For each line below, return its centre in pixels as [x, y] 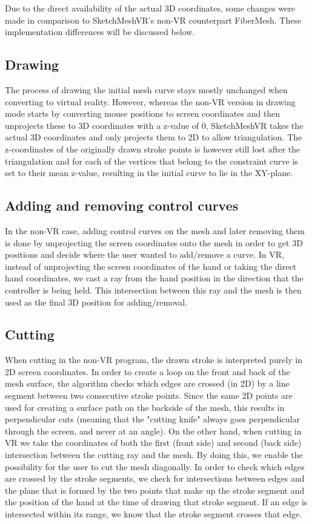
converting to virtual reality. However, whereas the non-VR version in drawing [150, 101]
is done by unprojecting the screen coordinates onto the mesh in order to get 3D [154, 242]
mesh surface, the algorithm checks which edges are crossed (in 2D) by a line [147, 383]
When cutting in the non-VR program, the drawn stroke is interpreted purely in [154, 360]
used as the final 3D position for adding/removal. [96, 302]
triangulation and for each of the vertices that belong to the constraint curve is [151, 161]
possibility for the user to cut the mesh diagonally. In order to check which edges [155, 466]
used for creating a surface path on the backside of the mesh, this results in [145, 407]
